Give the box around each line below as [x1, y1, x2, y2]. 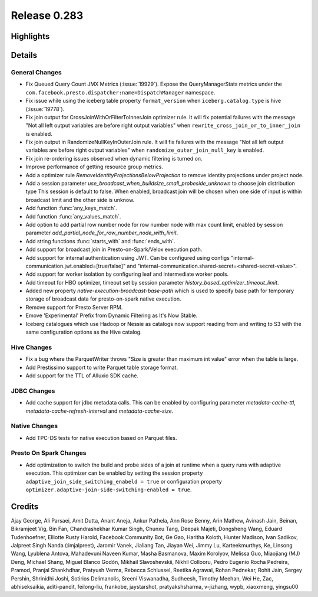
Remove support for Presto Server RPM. [25, 304, 123, 311]
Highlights [11, 31, 50, 41]
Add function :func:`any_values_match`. [25, 213, 121, 220]
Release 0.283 [11, 9, 84, 22]
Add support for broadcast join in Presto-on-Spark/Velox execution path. [25, 246, 203, 253]
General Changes [11, 68, 62, 76]
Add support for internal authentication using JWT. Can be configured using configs [25, 254, 230, 261]
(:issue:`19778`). [25, 105, 65, 112]
